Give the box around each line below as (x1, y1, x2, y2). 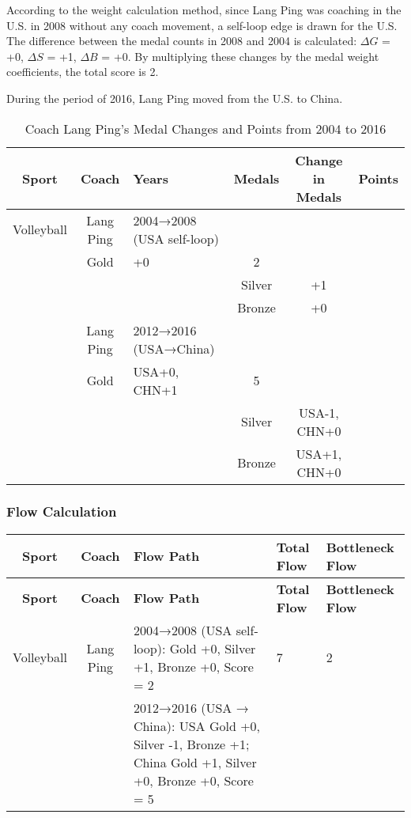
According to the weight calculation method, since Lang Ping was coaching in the (6, 2, 402, 17)
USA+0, (133, 362, 179, 381)
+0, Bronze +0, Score (133, 771, 254, 790)
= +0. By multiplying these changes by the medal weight (101, 47, 379, 64)
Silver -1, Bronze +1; (133, 734, 250, 753)
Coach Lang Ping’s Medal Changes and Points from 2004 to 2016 (25, 119, 386, 138)
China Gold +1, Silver (133, 752, 257, 771)
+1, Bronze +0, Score (133, 657, 254, 676)
